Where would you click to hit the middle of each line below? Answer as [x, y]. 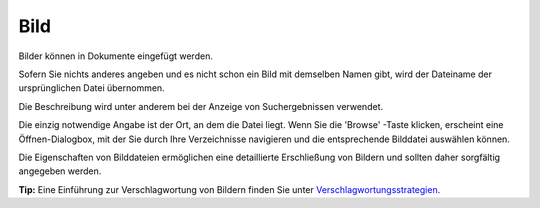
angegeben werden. [60, 171]
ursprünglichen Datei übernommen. [91, 88]
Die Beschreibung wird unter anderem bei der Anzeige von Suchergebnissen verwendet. [201, 106]
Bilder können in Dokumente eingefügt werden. [116, 56]
